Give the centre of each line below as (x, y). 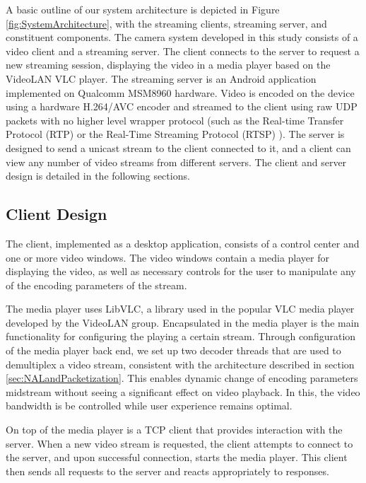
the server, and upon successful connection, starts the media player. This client (177, 457)
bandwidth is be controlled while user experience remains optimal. (149, 406)
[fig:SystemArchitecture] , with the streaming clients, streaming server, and (166, 23)
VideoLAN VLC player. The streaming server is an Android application (161, 78)
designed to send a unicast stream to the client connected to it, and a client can (178, 147)
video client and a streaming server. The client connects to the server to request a (183, 51)
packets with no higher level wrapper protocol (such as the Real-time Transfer (175, 120)
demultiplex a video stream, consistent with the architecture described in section (180, 364)
